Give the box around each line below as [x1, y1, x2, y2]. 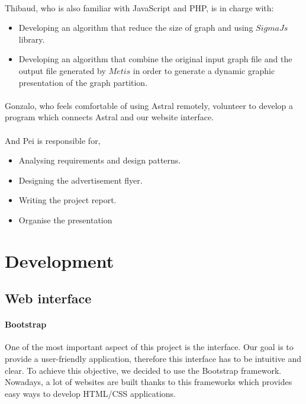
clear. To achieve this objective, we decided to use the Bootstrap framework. [5, 364, 282, 376]
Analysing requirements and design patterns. [18, 154, 181, 166]
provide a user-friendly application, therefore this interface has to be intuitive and [5, 352, 302, 365]
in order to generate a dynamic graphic [133, 64, 275, 76]
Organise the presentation [18, 213, 112, 226]
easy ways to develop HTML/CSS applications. [5, 387, 176, 399]
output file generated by [18, 64, 106, 76]
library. [18, 33, 45, 45]
